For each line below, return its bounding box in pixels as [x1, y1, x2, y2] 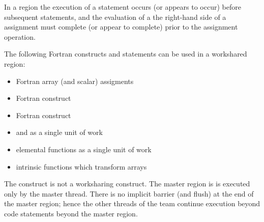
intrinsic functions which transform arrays [16, 161, 147, 172]
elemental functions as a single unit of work [16, 144, 152, 154]
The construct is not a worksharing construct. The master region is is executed [4, 178, 250, 189]
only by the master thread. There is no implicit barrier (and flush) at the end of [4, 188, 254, 199]
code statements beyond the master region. [4, 208, 138, 218]
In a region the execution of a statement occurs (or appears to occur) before [4, 2, 241, 12]
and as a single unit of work [16, 127, 103, 137]
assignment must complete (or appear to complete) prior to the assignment [4, 21, 238, 32]
